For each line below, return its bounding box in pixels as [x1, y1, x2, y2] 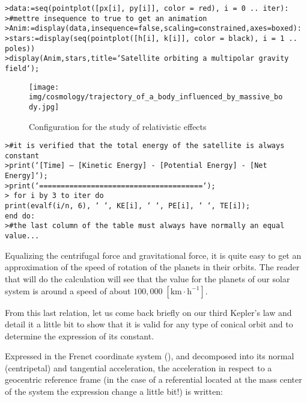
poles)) [5, 44, 35, 53]
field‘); [5, 64, 40, 73]
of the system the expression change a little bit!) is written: [5, 385, 223, 398]
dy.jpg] [29, 102, 59, 111]
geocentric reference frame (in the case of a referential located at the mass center [5, 373, 302, 386]
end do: [5, 211, 35, 220]
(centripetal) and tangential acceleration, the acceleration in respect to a [5, 361, 272, 374]
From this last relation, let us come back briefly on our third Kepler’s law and [5, 306, 292, 318]
